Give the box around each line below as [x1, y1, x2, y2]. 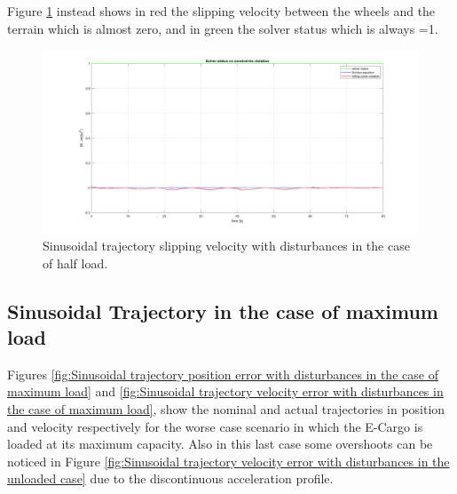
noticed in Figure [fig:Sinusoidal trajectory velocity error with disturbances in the [7, 451, 450, 470]
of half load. [43, 253, 108, 272]
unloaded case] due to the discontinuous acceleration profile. [7, 469, 334, 488]
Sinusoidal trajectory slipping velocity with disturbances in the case [43, 235, 410, 254]
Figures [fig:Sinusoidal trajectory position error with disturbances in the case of [7, 364, 438, 383]
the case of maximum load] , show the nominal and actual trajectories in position [7, 399, 445, 418]
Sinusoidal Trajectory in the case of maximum [7, 297, 438, 324]
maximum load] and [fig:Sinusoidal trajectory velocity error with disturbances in [7, 382, 444, 401]
